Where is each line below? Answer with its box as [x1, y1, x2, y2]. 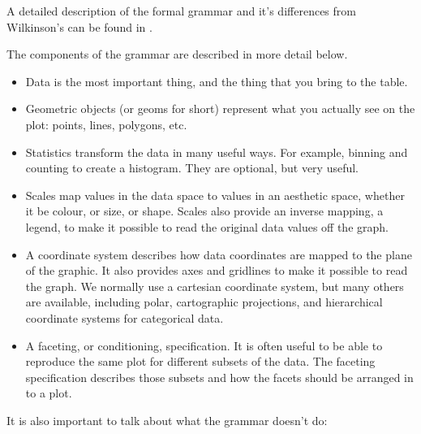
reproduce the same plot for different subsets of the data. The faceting [25, 353, 376, 370]
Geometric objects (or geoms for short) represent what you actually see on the [25, 100, 415, 117]
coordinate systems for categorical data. [25, 309, 224, 326]
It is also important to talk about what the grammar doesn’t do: [6, 411, 328, 428]
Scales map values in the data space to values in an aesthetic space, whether [25, 186, 405, 203]
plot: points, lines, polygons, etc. [25, 115, 187, 132]
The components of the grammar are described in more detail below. [6, 46, 348, 63]
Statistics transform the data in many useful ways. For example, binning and [25, 143, 408, 160]
